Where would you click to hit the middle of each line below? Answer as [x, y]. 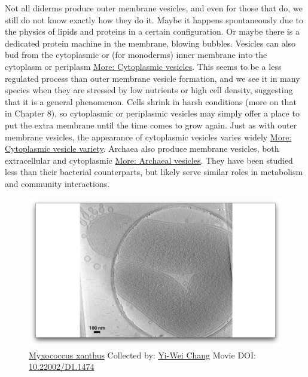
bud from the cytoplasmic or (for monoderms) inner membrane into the [136, 55]
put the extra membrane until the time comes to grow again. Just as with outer [151, 125]
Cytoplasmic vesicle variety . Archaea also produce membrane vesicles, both [142, 148]
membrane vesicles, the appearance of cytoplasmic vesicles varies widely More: [148, 137]
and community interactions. [57, 183]
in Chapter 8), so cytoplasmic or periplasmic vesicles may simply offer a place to [152, 113]
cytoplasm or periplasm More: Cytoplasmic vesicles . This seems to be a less [143, 66]
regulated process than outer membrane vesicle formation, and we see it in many [153, 78]
